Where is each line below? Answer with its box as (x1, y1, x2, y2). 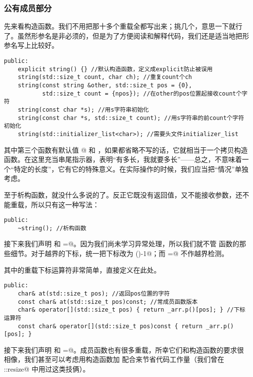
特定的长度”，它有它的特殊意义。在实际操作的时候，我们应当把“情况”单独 (14, 163, 249, 174)
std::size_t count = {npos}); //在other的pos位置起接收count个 (42, 90, 242, 97)
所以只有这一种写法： (31, 199, 99, 209)
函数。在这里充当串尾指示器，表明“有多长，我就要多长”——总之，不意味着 (4, 154, 242, 164)
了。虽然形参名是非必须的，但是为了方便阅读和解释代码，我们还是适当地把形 (4, 30, 249, 40)
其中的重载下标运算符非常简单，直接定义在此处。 (4, 264, 161, 275)
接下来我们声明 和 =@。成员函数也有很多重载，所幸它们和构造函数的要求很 (4, 344, 244, 355)
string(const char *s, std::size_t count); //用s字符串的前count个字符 (18, 114, 244, 121)
